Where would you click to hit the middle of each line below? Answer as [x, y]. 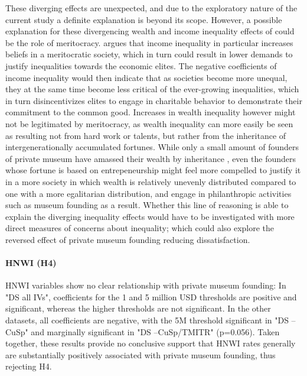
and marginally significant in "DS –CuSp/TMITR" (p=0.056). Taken [155, 331]
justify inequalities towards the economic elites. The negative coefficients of [141, 65]
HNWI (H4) [31, 263]
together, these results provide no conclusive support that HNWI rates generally [151, 343]
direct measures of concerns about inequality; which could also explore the [140, 228]
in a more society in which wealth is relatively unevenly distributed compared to [151, 181]
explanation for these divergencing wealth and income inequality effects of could [150, 31]
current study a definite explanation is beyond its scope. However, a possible [144, 19]
